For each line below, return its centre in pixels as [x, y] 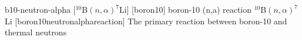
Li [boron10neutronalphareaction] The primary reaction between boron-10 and [146, 21]
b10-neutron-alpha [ [40, 9]
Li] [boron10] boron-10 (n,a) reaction [185, 9]
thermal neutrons [36, 32]
